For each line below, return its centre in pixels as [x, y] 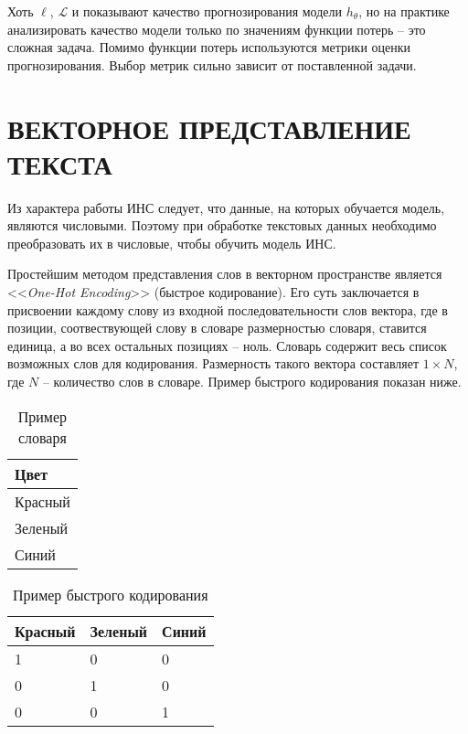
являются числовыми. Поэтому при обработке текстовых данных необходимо [222, 225]
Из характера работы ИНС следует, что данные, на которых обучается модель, [226, 207]
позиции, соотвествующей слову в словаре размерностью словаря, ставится [217, 328]
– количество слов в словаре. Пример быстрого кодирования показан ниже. [252, 382]
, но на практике [404, 11]
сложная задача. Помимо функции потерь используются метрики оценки [209, 47]
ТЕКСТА [60, 163]
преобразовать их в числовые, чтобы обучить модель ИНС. [172, 243]
